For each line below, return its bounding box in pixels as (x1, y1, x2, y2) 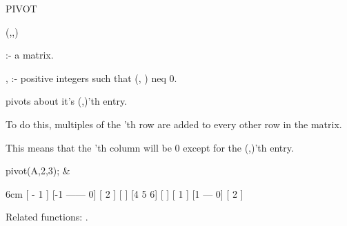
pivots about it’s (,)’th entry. (6, 94, 128, 108)
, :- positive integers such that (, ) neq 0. (6, 70, 177, 85)
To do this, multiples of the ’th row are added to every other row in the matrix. (6, 116, 342, 131)
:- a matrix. (6, 48, 54, 62)
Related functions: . (6, 209, 88, 224)
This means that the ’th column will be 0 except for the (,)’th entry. (6, 140, 294, 154)
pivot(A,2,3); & (6, 163, 70, 178)
